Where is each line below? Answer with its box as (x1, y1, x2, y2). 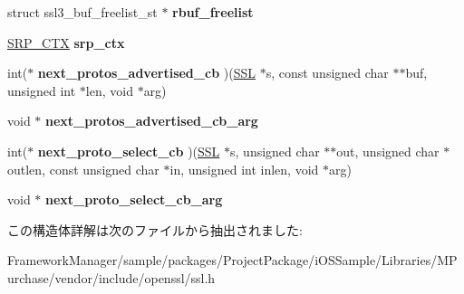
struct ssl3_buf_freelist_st (7, 3, 158, 21)
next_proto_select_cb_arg (45, 190, 223, 209)
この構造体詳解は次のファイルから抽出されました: (7, 220, 303, 239)
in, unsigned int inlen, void (169, 159, 319, 178)
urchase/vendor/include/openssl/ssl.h (7, 268, 216, 287)
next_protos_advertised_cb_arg (45, 111, 258, 130)
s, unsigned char (230, 141, 320, 160)
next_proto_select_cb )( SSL (37, 141, 220, 160)
